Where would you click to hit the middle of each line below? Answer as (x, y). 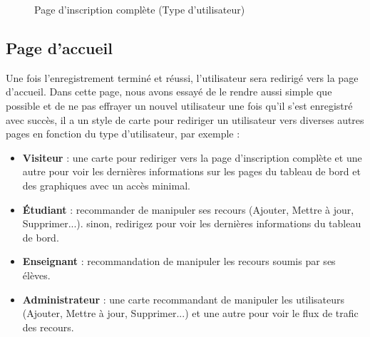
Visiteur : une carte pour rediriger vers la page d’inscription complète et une (192, 157)
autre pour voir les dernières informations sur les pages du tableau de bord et (191, 171)
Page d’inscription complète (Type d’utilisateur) (140, 9)
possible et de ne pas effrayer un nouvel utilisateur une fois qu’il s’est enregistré (179, 105)
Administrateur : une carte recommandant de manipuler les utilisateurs (184, 299)
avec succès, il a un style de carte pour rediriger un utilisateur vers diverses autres (185, 119)
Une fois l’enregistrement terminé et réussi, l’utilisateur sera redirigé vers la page (182, 77)
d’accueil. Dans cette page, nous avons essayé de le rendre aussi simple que (169, 92)
